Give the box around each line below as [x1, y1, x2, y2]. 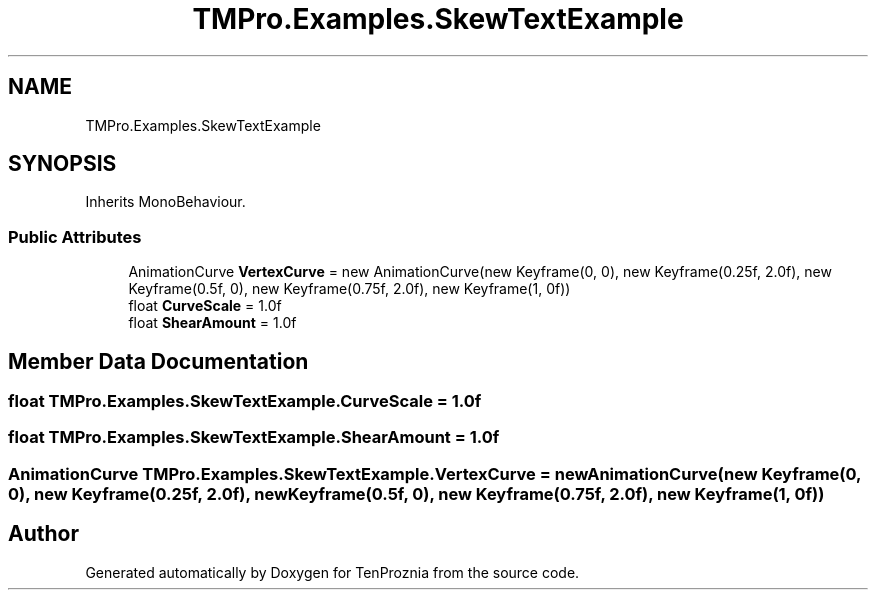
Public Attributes [8, 226, 142, 247]
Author [8, 521, 79, 547]
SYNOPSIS [8, 151, 117, 177]
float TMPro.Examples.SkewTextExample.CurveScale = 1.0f [8, 391, 482, 412]
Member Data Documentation [8, 348, 309, 374]
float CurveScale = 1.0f [128, 297, 282, 315]
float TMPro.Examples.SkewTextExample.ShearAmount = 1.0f [8, 427, 500, 448]
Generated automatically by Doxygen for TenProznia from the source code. [85, 563, 580, 581]
